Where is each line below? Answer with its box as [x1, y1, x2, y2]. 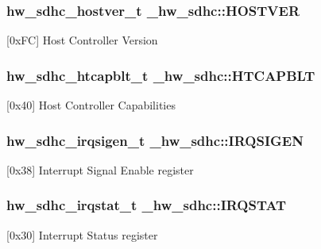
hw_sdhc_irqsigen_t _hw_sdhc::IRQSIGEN [6, 130, 304, 150]
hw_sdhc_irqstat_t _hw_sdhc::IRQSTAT [6, 195, 287, 215]
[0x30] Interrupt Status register [6, 226, 158, 243]
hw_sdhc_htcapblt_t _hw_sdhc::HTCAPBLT [6, 65, 315, 85]
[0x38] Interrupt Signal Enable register [6, 161, 194, 178]
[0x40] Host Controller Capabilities [6, 97, 176, 113]
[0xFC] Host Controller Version [6, 32, 158, 48]
